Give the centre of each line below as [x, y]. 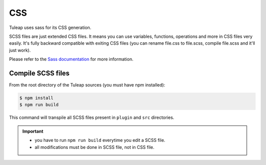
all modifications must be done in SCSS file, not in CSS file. [95, 147]
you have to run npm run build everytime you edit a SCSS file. [100, 140]
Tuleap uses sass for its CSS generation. [50, 27]
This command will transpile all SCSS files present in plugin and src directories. [92, 117]
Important [33, 131]
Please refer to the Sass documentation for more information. [71, 59]
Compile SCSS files [39, 73]
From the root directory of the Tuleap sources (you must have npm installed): [87, 85]
